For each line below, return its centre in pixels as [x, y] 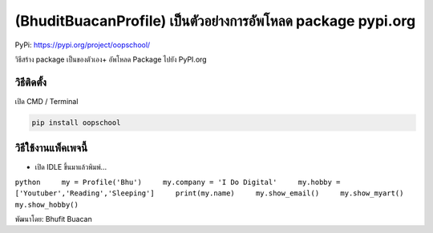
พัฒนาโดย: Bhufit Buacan [53, 219]
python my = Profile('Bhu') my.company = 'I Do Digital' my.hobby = [178, 182]
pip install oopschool [76, 123]
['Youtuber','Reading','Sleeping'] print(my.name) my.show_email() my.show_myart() [209, 193]
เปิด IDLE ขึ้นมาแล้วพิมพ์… [71, 167]
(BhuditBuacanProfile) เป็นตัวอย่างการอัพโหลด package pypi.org [215, 21]
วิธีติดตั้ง [31, 82]
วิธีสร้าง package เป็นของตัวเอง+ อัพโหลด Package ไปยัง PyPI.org [111, 59]
